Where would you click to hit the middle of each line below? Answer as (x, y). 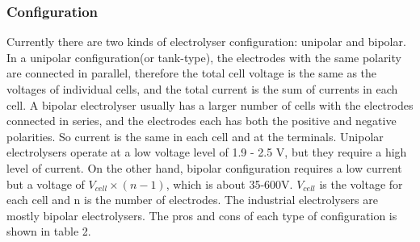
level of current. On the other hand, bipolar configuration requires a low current (204, 167)
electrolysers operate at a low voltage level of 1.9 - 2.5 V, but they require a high (207, 152)
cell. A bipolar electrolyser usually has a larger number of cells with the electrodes (210, 104)
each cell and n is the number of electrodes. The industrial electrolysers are (192, 200)
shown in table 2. (49, 231)
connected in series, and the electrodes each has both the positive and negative (202, 121)
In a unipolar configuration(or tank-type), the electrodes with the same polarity (204, 57)
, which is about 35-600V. (229, 184)
